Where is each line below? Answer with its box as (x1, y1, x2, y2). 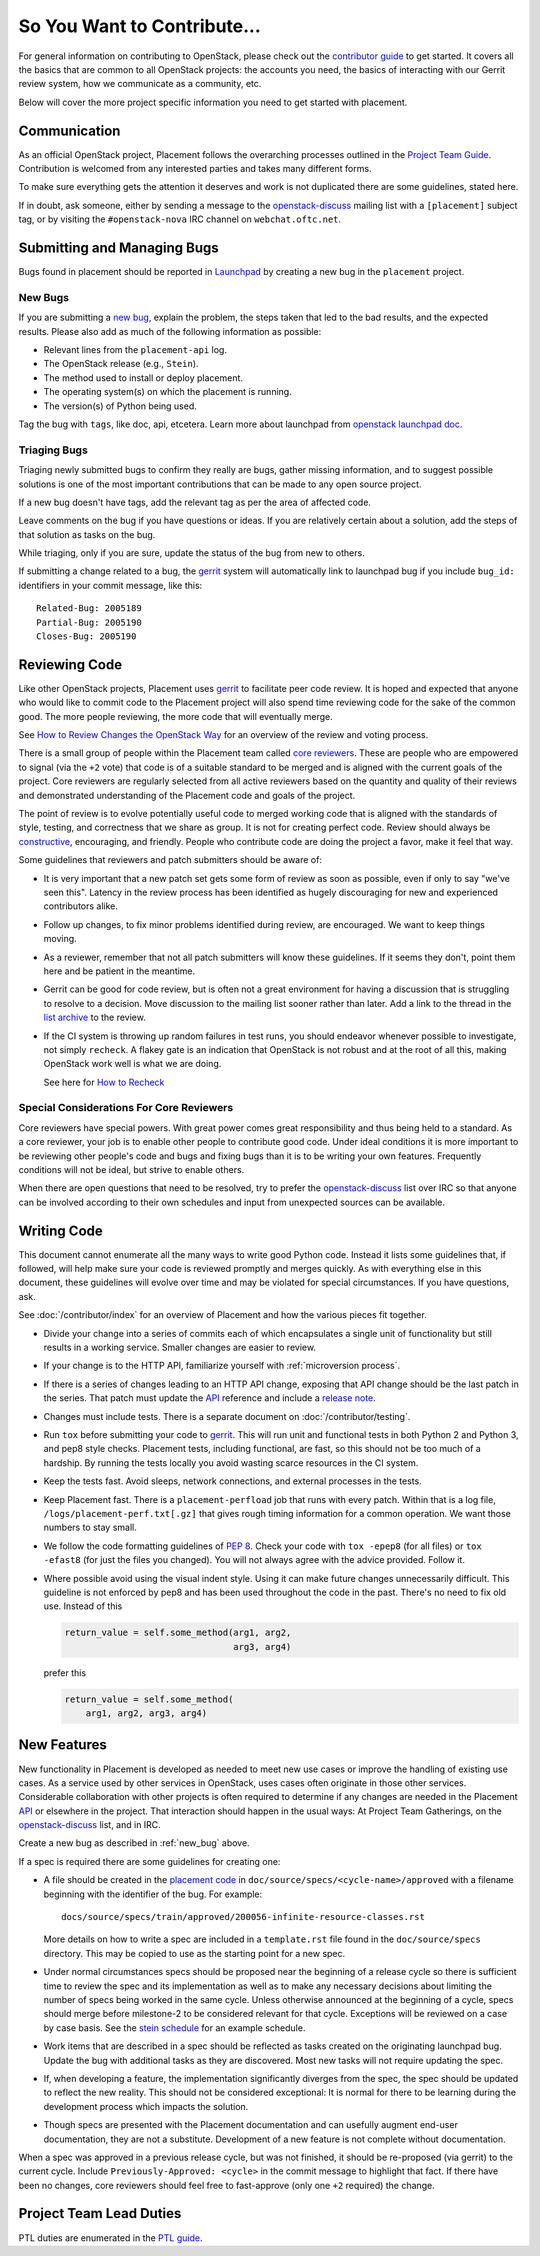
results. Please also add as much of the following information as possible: (18, 325, 322, 337)
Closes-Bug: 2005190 (36, 631, 137, 642)
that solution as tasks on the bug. (18, 528, 156, 540)
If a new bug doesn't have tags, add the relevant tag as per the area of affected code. (18, 496, 372, 508)
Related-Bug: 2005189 (36, 603, 142, 614)
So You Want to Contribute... (18, 15, 262, 37)
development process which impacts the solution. (43, 2100, 249, 2112)
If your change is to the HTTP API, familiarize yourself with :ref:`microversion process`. (43, 1360, 401, 1372)
